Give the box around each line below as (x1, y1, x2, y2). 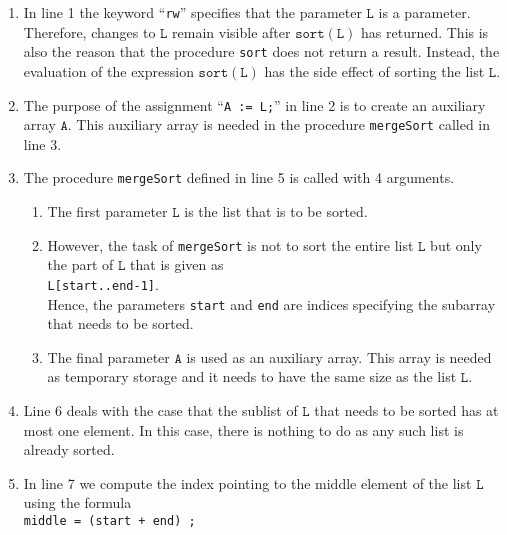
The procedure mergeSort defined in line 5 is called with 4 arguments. (23, 167, 455, 188)
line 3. (23, 133, 62, 154)
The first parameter (47, 201, 168, 222)
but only (430, 234, 482, 255)
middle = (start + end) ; (23, 513, 196, 528)
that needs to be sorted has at (314, 400, 499, 420)
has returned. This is (361, 21, 489, 42)
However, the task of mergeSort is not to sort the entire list (47, 234, 414, 255)
